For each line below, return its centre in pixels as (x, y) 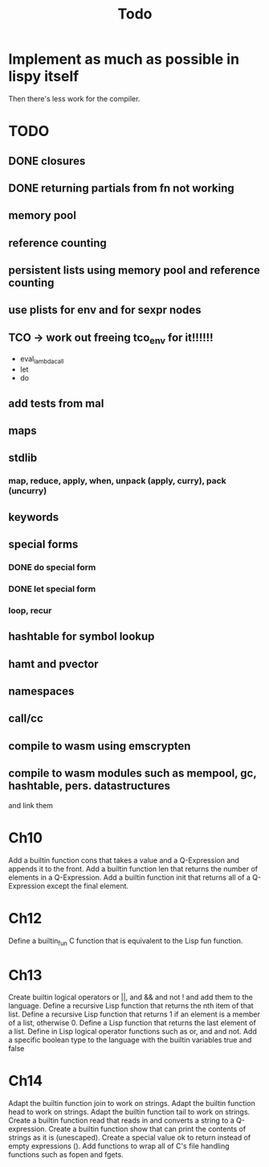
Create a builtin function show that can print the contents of (147, 1129)
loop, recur (30, 610)
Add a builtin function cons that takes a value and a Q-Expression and (124, 860)
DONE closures (47, 161)
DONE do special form (52, 567)
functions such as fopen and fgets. (66, 1155)
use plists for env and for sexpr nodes (105, 310)
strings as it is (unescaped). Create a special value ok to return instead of (130, 1138)
